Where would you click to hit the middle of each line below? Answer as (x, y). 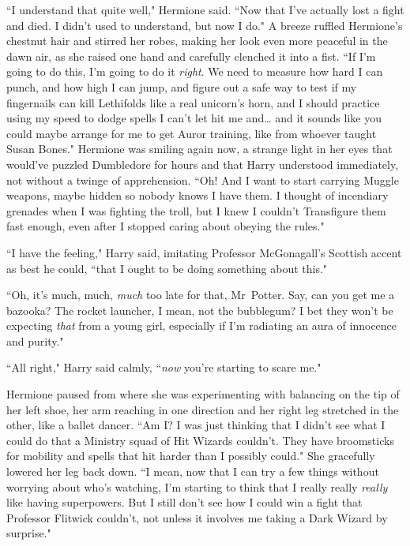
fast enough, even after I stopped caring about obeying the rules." (166, 226)
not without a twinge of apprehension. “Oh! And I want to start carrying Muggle (203, 180)
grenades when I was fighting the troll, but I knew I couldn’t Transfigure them (196, 210)
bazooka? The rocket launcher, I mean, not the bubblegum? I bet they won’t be (200, 310)
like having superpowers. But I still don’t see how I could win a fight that (184, 502)
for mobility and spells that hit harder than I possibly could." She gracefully (191, 456)
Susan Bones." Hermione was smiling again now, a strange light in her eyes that (199, 149)
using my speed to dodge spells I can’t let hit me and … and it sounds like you (194, 118)
